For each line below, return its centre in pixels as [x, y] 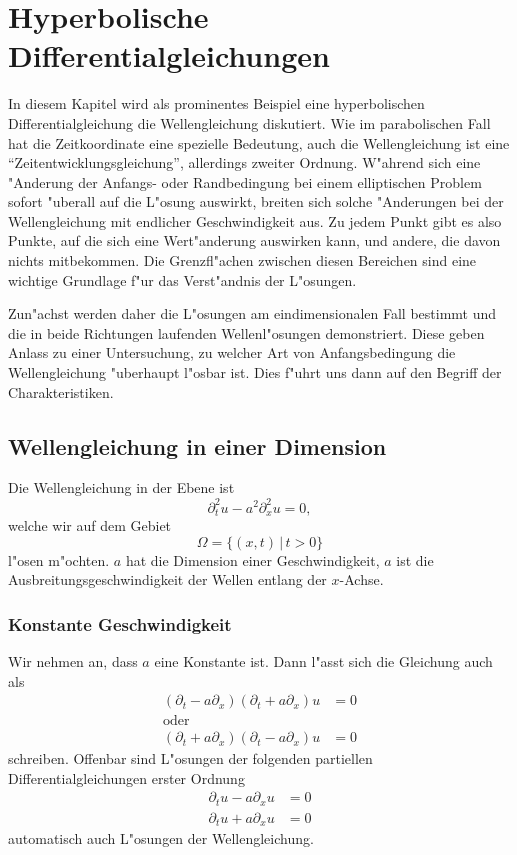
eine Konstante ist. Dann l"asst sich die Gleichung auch [323, 660]
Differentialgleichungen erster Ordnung [126, 777]
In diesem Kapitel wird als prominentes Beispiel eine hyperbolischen [216, 103]
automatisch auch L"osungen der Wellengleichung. [161, 838]
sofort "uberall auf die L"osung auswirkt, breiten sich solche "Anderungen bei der [256, 201]
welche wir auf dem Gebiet [90, 524]
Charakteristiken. [61, 391]
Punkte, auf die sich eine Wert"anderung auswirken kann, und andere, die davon [254, 240]
